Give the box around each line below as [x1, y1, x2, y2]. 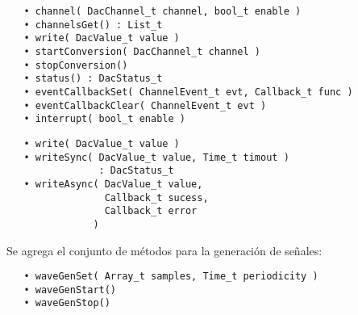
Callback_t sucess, [104, 191, 209, 204]
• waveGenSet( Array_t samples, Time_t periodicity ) [23, 271, 318, 283]
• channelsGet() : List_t [23, 19, 163, 31]
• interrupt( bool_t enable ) [23, 113, 185, 125]
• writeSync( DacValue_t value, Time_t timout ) [23, 151, 289, 163]
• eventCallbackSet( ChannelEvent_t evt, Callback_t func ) [23, 86, 353, 98]
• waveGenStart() [23, 283, 117, 296]
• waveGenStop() [23, 297, 110, 309]
